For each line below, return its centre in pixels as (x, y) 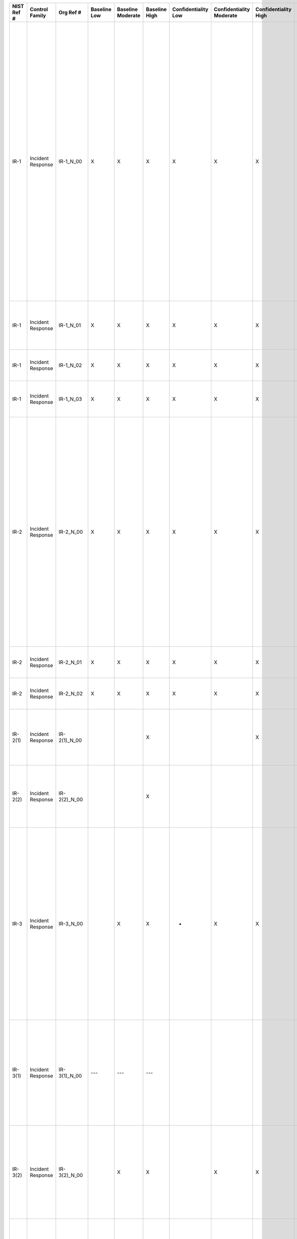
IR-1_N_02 (70, 365)
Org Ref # (70, 12)
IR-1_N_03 (70, 399)
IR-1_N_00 (70, 161)
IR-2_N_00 (71, 532)
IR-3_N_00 (71, 924)
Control (39, 9)
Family (38, 16)
